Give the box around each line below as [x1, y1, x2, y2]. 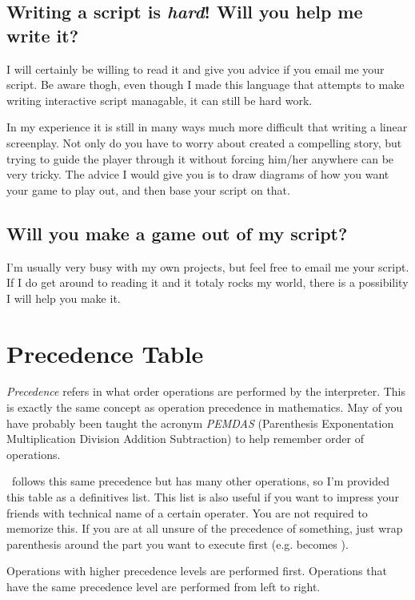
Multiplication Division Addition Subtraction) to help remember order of [6, 430, 364, 447]
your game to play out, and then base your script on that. [6, 181, 290, 198]
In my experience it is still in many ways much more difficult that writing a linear [6, 119, 408, 135]
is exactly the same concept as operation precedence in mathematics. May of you [6, 399, 403, 416]
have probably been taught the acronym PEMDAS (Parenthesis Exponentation [6, 414, 394, 431]
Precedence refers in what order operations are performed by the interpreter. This [6, 383, 406, 400]
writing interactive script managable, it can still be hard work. [6, 91, 313, 108]
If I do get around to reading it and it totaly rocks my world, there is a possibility [6, 274, 409, 291]
